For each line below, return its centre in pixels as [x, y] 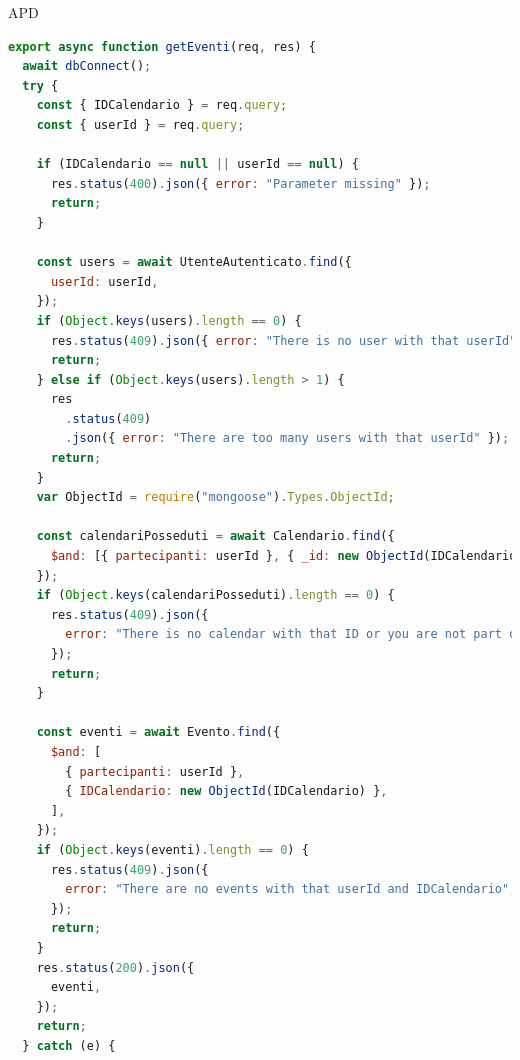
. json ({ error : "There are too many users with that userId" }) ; [287, 438]
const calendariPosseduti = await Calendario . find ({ [215, 536]
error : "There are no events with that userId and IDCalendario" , [291, 889]
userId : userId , [104, 281]
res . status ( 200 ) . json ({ [115, 967]
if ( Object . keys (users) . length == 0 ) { [169, 320]
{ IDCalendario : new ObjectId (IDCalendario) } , [226, 791]
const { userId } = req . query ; [140, 124]
